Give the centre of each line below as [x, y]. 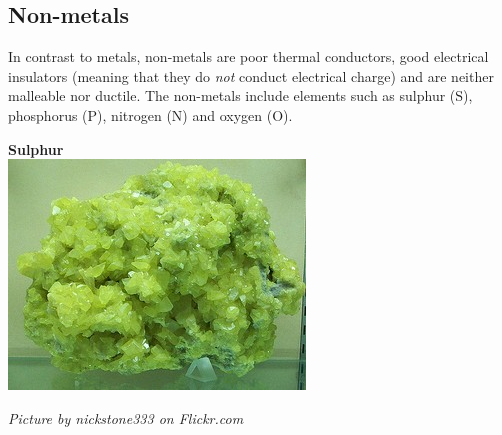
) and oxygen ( [227, 114]
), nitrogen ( [134, 114]
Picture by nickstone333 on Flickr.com [126, 417]
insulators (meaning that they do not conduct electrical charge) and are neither [251, 75]
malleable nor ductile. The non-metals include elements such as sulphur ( [232, 95]
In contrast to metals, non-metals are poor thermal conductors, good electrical [248, 56]
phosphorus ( [48, 114]
